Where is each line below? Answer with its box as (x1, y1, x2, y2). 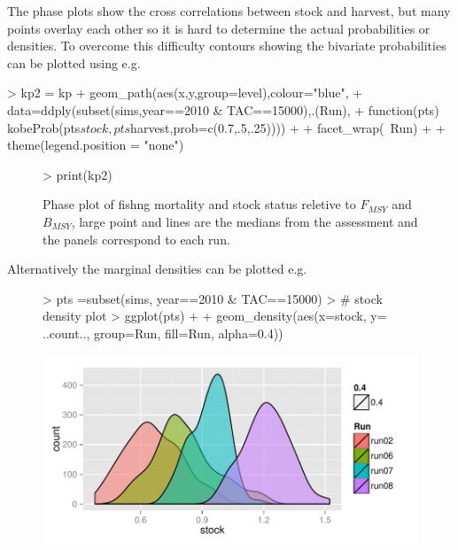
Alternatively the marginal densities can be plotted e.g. (7, 260, 307, 278)
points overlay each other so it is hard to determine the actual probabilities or (7, 19, 431, 37)
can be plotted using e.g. (7, 53, 141, 72)
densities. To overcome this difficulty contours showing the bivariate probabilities (7, 36, 446, 55)
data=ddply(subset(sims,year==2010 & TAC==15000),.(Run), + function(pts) (7, 100, 439, 119)
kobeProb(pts (7, 118, 81, 136)
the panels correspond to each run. (43, 229, 230, 248)
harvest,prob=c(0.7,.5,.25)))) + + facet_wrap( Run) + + (130, 118, 446, 136)
